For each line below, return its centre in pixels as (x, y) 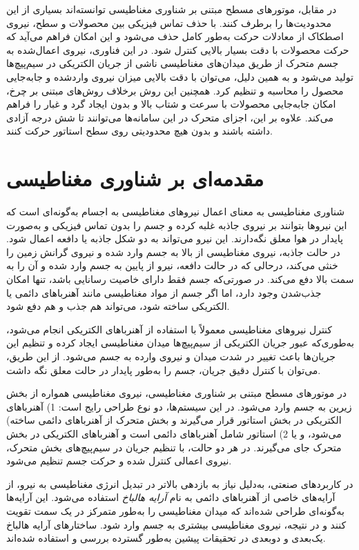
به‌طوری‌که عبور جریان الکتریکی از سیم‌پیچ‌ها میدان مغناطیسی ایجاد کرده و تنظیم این (181, 343)
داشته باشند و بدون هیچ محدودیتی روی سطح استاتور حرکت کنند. (139, 131)
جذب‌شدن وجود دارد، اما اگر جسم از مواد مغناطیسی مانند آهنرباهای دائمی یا (164, 292)
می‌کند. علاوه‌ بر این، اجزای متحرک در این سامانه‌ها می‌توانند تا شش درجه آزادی (170, 117)
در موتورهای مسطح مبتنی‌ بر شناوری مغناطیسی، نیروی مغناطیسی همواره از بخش (176, 393)
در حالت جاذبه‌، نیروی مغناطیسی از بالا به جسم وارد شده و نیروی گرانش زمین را (173, 252)
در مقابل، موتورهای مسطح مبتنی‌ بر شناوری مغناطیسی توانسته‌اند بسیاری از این (172, 9)
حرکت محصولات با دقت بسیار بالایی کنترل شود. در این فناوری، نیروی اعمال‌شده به (178, 49)
